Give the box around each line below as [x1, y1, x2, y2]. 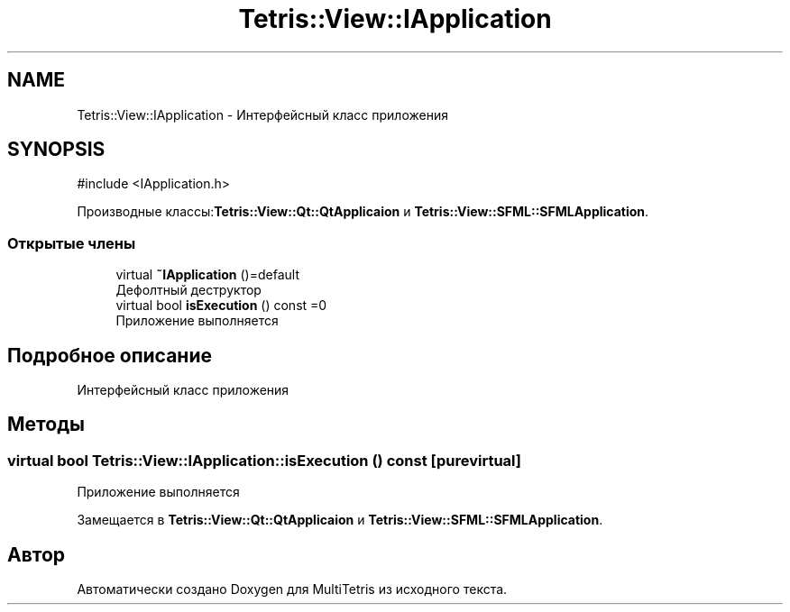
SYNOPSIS [7, 138, 106, 161]
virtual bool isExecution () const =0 [115, 297, 327, 314]
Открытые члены [7, 233, 136, 252]
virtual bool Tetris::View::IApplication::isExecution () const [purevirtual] [7, 451, 521, 470]
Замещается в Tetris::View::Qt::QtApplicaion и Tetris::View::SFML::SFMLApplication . [77, 512, 603, 528]
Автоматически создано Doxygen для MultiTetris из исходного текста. [77, 581, 508, 598]
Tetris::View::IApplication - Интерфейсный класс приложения [77, 106, 448, 123]
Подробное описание [7, 343, 212, 367]
